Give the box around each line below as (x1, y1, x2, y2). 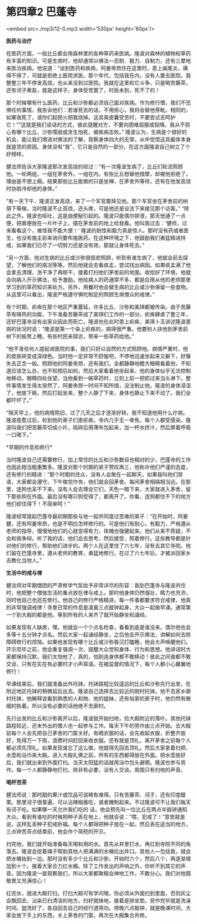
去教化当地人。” (6, 557, 42, 564)
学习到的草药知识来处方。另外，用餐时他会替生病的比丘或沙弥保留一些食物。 (6, 283, 191, 290)
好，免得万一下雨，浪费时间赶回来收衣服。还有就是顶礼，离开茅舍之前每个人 (6, 736, 191, 744)
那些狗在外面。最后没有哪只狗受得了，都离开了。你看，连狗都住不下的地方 (11, 493, 191, 500)
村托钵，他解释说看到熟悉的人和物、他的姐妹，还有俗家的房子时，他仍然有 (6, 695, 186, 702)
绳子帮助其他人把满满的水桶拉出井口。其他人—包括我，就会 (46, 848, 191, 855)
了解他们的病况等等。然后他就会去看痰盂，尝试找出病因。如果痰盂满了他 (16, 261, 191, 268)
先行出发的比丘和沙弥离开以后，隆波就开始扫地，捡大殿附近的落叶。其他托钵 (6, 715, 191, 722)
